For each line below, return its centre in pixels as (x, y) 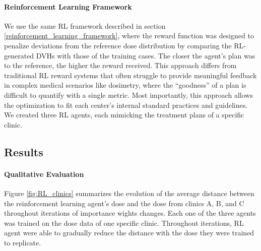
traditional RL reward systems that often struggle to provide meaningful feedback (130, 75)
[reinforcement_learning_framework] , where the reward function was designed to (129, 36)
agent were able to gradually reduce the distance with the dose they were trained (129, 233)
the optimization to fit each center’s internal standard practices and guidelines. (126, 105)
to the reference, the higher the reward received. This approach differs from (120, 65)
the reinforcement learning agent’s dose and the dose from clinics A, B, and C (124, 203)
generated (19, 55)
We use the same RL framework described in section (85, 25)
